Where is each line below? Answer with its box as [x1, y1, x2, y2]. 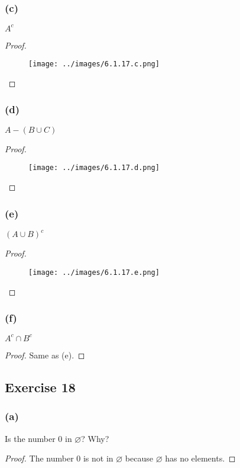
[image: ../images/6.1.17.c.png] [28, 60, 160, 69]
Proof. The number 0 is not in [5, 452, 113, 464]
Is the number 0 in [5, 432, 72, 444]
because [125, 452, 153, 464]
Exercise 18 [5, 377, 76, 396]
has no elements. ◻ [165, 452, 236, 464]
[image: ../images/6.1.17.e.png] [28, 268, 160, 277]
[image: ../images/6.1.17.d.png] [28, 164, 160, 172]
